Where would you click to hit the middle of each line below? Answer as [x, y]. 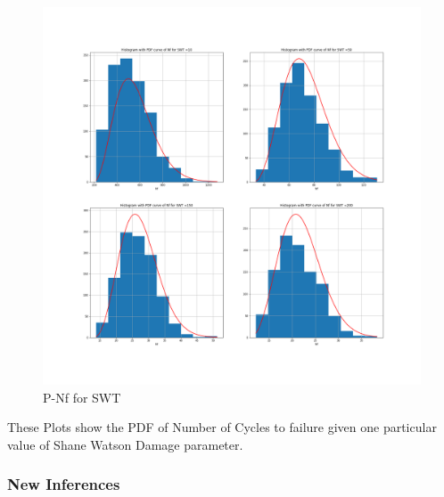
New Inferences [64, 484]
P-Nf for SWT [82, 397]
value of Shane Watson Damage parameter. [125, 444]
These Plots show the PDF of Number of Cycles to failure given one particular [222, 427]
